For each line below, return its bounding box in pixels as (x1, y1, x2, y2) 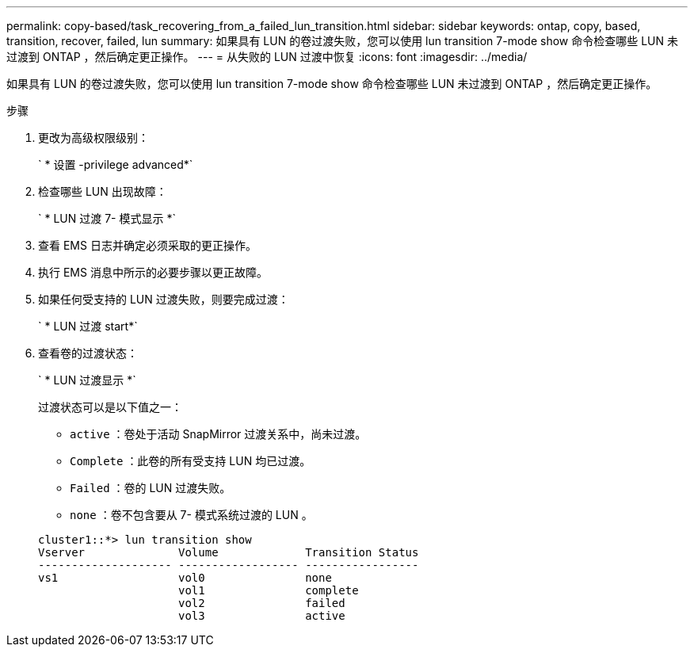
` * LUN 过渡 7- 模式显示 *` (38, 212, 176, 225)
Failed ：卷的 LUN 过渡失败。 (70, 481, 231, 495)
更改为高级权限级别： (38, 131, 149, 144)
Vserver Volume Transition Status (38, 546, 419, 559)
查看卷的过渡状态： (38, 346, 138, 360)
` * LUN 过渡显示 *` (38, 373, 136, 387)
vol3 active (178, 609, 345, 622)
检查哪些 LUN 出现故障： (38, 185, 167, 198)
